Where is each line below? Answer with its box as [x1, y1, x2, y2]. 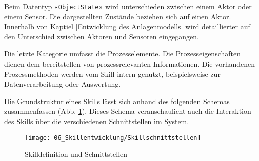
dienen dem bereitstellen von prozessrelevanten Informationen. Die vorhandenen [4, 58, 255, 69]
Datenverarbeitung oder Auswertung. [4, 78, 121, 89]
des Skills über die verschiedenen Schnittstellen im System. [4, 116, 189, 126]
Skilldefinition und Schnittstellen [25, 149, 128, 159]
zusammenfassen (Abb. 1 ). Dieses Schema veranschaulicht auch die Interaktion [4, 106, 251, 116]
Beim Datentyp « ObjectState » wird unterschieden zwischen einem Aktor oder [4, 1, 252, 11]
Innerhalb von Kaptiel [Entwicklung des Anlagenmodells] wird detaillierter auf [4, 21, 250, 32]
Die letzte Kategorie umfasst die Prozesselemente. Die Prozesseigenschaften [4, 48, 241, 59]
